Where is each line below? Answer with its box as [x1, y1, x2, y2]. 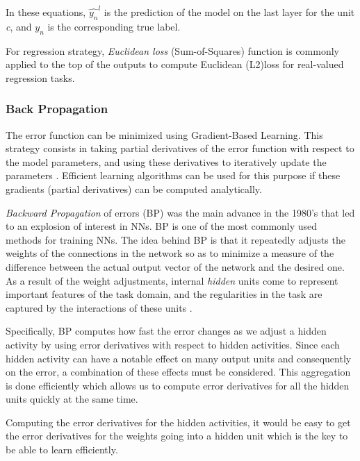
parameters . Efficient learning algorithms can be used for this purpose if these [6, 168, 341, 183]
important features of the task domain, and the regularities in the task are [6, 287, 322, 301]
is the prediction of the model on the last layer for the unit [104, 5, 355, 19]
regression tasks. [6, 70, 75, 85]
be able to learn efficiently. [6, 442, 118, 457]
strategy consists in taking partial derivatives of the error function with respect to [6, 141, 354, 156]
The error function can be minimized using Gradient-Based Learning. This [6, 127, 323, 142]
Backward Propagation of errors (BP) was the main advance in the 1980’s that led [6, 205, 355, 219]
